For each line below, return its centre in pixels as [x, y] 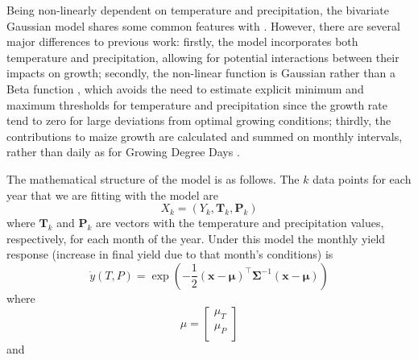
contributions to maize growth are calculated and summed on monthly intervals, [205, 136]
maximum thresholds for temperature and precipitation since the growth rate [197, 104]
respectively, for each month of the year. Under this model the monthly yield [196, 238]
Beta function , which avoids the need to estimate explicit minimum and [185, 88]
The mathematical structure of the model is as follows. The [153, 178]
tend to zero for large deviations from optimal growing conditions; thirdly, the [199, 120]
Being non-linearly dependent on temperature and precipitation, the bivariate [198, 10]
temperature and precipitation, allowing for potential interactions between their [203, 57]
